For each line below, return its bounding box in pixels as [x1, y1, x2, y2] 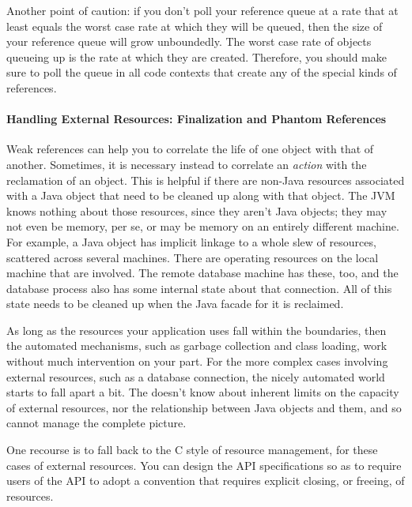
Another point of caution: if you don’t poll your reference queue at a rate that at [6, 2, 399, 18]
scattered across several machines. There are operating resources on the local [6, 249, 379, 265]
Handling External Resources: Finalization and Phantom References [6, 111, 387, 127]
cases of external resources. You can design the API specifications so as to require [6, 456, 402, 473]
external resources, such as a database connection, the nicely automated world [6, 368, 385, 385]
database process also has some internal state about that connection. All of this [6, 280, 392, 296]
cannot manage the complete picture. [6, 415, 187, 431]
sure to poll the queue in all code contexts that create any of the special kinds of [6, 64, 397, 81]
